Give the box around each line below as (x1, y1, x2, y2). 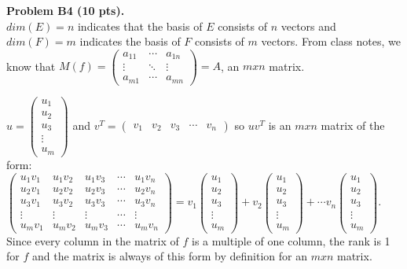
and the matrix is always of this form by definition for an (31, 248, 307, 264)
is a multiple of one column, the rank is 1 (192, 232, 390, 249)
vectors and (280, 17, 336, 34)
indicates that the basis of (77, 17, 203, 34)
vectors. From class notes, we (261, 33, 401, 50)
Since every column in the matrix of (6, 232, 179, 249)
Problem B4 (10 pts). (6, 2, 125, 18)
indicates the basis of (79, 33, 181, 50)
